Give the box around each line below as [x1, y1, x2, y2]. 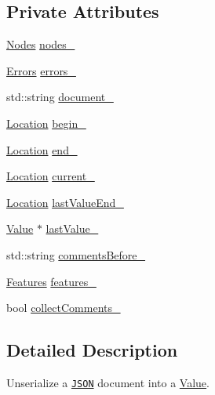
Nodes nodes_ [6, 36, 75, 53]
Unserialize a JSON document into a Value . [6, 374, 210, 390]
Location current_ [6, 168, 95, 184]
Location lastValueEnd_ [6, 194, 124, 210]
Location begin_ [6, 114, 86, 131]
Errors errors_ [6, 62, 76, 78]
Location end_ [6, 141, 78, 158]
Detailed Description [6, 338, 178, 362]
